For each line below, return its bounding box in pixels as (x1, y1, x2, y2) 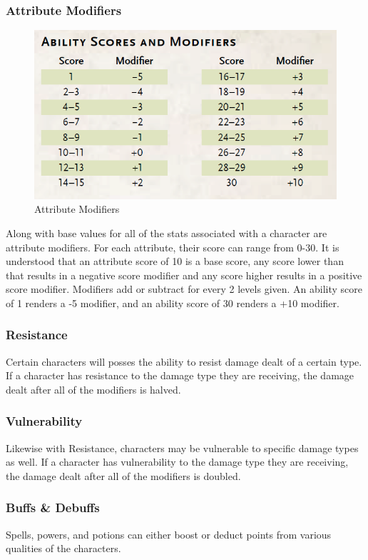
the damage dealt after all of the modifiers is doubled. (6, 468, 241, 483)
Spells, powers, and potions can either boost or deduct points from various (6, 526, 332, 541)
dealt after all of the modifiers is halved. (6, 381, 181, 396)
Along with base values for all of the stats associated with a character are (6, 225, 327, 240)
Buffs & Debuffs (6, 499, 100, 516)
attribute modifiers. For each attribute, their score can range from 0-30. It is (6, 239, 339, 254)
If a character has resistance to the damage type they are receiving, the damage (6, 368, 354, 383)
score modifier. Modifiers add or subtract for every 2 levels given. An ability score (6, 281, 363, 296)
